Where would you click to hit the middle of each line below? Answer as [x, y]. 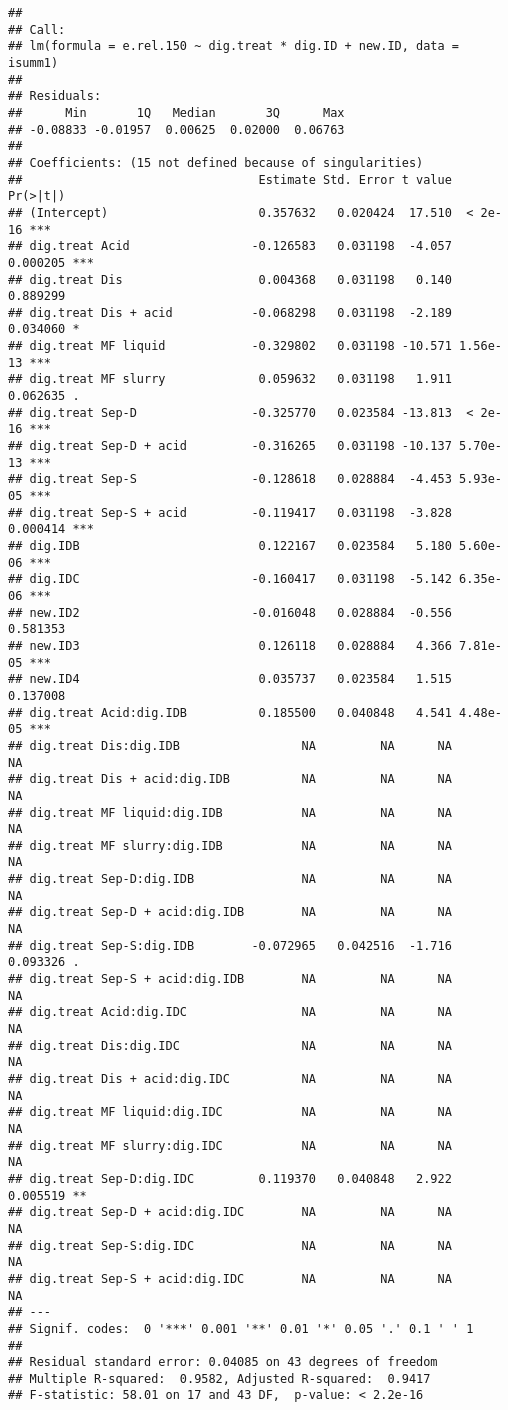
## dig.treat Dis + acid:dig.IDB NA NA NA [230, 779]
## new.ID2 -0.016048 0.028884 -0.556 [230, 612]
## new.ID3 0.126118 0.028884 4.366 [230, 645]
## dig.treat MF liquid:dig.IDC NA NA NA [230, 1112]
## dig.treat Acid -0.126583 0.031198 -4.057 [230, 246]
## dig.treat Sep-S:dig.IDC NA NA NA [230, 1245]
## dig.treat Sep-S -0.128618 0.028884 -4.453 [230, 479]
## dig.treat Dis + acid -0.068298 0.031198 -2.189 [230, 312]
